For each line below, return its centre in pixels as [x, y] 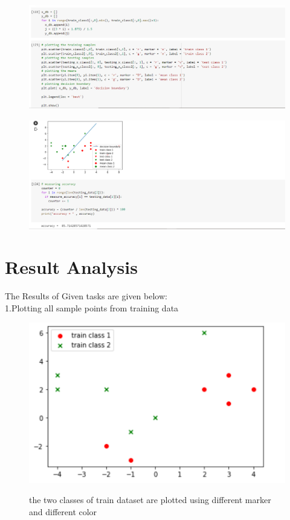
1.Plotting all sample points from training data [92, 307]
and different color [63, 511]
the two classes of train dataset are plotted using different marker [150, 500]
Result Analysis [71, 267]
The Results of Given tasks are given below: [86, 296]
